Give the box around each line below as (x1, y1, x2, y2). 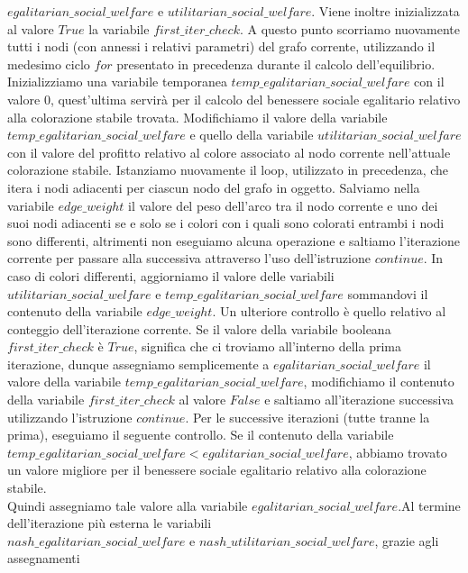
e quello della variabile (189, 125, 314, 144)
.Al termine (398, 496, 461, 514)
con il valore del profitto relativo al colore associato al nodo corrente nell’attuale (7, 142, 451, 161)
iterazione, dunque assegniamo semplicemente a (7, 354, 270, 373)
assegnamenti (7, 549, 80, 568)
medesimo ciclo (7, 54, 90, 73)
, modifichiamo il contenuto (303, 372, 454, 391)
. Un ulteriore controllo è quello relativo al (212, 302, 446, 321)
